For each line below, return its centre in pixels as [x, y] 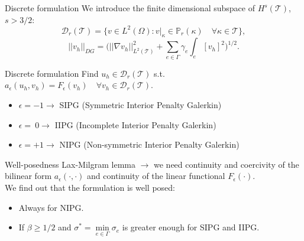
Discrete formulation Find [52, 73]
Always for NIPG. [51, 207]
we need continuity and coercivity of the [227, 164]
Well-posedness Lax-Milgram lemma [70, 164]
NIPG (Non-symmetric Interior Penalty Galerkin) [149, 144]
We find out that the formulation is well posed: [90, 187]
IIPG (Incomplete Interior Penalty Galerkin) [135, 124]
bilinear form [28, 176]
